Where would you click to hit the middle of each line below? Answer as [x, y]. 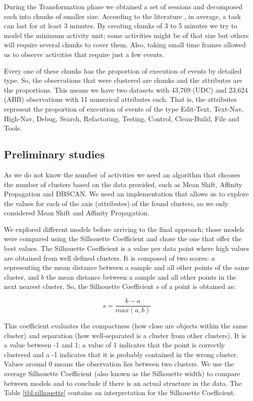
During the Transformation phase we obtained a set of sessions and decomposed [123, 6]
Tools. [13, 128]
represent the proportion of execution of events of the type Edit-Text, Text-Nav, [124, 108]
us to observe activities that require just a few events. [84, 54]
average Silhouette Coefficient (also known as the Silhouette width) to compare [122, 373]
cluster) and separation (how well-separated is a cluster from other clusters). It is [125, 335]
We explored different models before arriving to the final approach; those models [124, 229]
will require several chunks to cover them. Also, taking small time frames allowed [125, 45]
